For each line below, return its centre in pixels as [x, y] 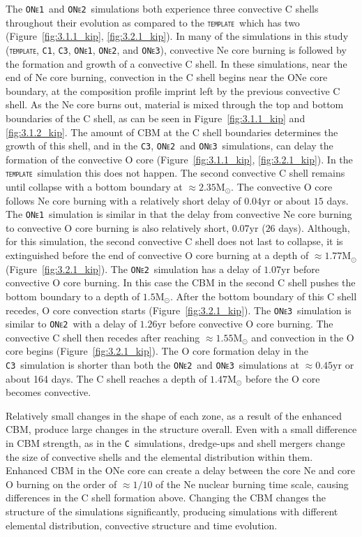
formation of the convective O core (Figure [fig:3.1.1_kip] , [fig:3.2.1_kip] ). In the [179, 159]
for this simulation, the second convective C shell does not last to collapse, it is [174, 241]
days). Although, [314, 227]
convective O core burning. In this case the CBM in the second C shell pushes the [181, 282]
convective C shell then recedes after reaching [103, 337]
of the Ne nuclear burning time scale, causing [252, 484]
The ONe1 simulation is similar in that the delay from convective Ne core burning [179, 214]
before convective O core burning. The [251, 324]
